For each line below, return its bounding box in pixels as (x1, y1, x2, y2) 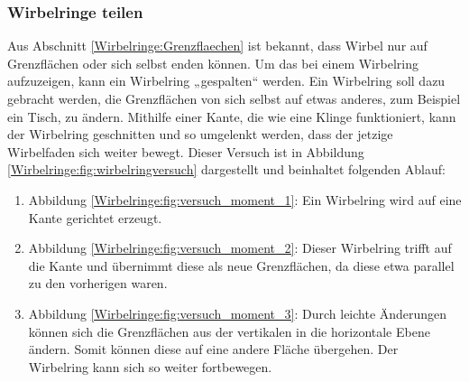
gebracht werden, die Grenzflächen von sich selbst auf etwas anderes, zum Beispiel (7, 89, 461, 107)
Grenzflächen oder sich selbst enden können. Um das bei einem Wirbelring (7, 53, 418, 72)
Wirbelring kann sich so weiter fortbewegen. (28, 357, 272, 376)
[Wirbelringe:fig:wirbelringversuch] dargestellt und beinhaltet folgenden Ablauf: (7, 160, 446, 179)
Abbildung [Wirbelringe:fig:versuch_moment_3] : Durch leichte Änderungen (28, 303, 447, 322)
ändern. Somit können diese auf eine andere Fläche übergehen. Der (28, 340, 399, 359)
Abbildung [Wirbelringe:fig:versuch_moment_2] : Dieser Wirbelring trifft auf (28, 238, 452, 257)
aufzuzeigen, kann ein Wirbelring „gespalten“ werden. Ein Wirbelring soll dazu (7, 71, 446, 90)
